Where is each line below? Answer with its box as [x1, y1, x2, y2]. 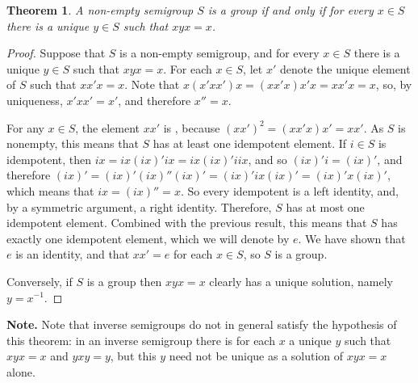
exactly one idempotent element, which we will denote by [6, 229, 290, 246]
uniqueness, [6, 91, 63, 108]
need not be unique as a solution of [169, 347, 344, 364]
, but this [110, 347, 157, 364]
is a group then [86, 272, 162, 289]
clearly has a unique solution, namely [209, 272, 394, 289]
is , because [163, 119, 220, 136]
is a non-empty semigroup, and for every [119, 44, 320, 61]
